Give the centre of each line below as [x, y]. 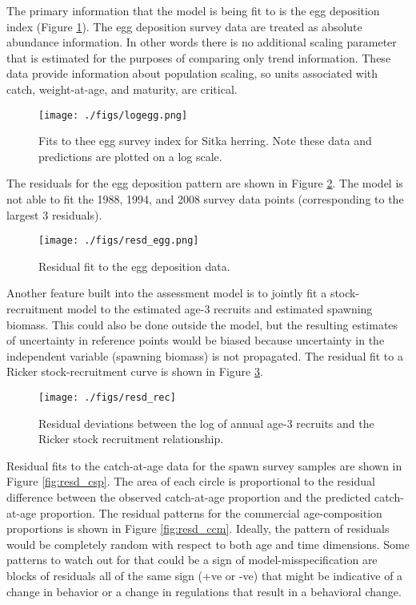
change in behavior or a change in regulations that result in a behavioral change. [204, 591]
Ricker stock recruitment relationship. [131, 439]
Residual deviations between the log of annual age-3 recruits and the [206, 423]
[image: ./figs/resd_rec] [107, 397]
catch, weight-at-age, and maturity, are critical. [122, 89]
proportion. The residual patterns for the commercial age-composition [211, 512]
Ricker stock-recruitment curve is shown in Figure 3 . [135, 371]
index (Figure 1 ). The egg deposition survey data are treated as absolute [184, 26]
